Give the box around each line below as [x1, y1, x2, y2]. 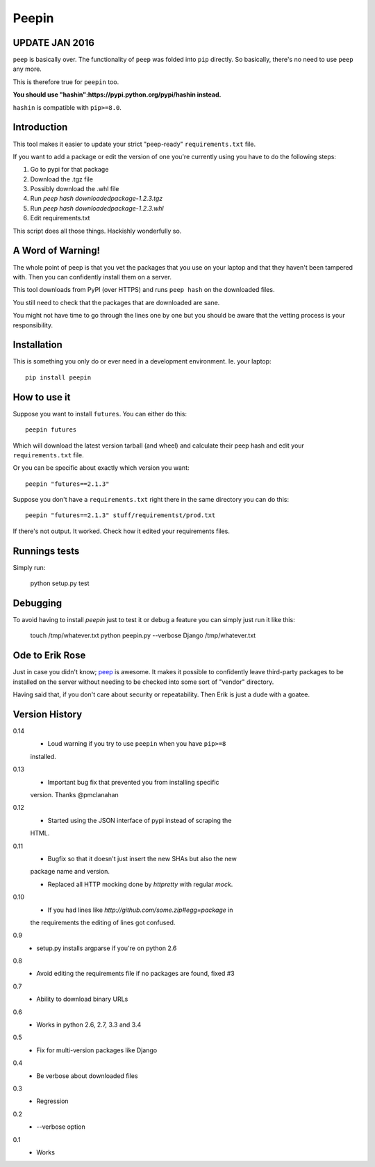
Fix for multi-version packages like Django [36, 1046, 158, 1054]
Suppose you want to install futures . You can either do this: [12, 409, 187, 418]
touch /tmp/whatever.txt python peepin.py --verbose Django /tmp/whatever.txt [30, 631, 256, 639]
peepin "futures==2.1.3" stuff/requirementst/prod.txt [25, 512, 216, 519]
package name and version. [30, 867, 110, 876]
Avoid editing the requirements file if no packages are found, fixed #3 [36, 970, 235, 978]
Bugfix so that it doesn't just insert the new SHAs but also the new [47, 854, 237, 863]
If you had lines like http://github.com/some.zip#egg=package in [47, 906, 233, 914]
